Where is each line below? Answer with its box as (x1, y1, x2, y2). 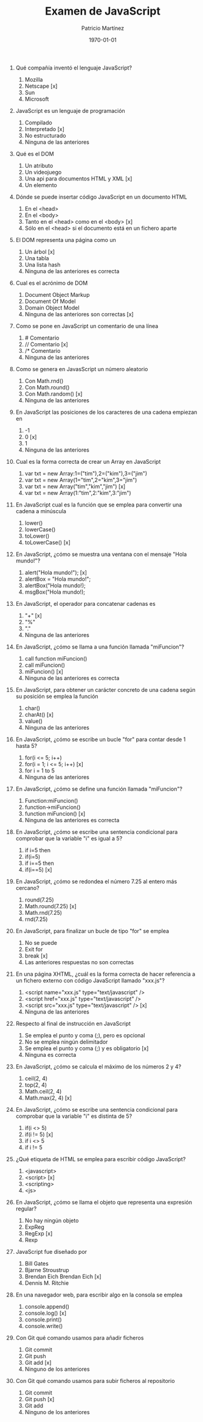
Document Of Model (24, 297, 76, 305)
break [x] (24, 952, 48, 959)
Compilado (24, 119, 52, 126)
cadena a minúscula (15, 507, 66, 514)
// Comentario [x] (24, 340, 69, 348)
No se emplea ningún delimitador (24, 1038, 108, 1045)
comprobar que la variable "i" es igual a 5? (15, 834, 123, 842)
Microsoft (24, 95, 49, 102)
